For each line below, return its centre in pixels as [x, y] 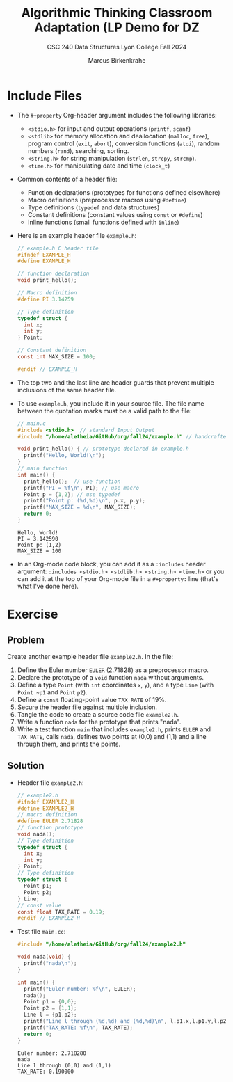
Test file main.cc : [41, 932]
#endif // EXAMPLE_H [47, 369]
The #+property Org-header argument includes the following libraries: [117, 115]
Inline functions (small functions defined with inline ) [103, 222]
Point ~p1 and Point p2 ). [53, 692]
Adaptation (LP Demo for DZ [117, 27]
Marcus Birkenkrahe [117, 60]
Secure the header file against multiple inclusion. [87, 707]
